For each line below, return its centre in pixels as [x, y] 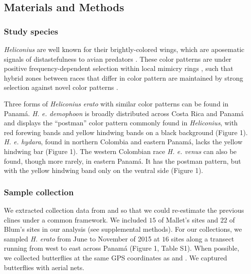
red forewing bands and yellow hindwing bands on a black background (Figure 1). [126, 132]
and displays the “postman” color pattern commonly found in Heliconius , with [121, 123]
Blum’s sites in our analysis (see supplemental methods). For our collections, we [123, 229]
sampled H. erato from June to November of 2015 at [82, 238]
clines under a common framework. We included [75, 219]
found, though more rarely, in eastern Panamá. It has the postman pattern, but [123, 161]
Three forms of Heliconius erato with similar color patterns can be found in [116, 103]
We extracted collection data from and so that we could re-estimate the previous [124, 210]
